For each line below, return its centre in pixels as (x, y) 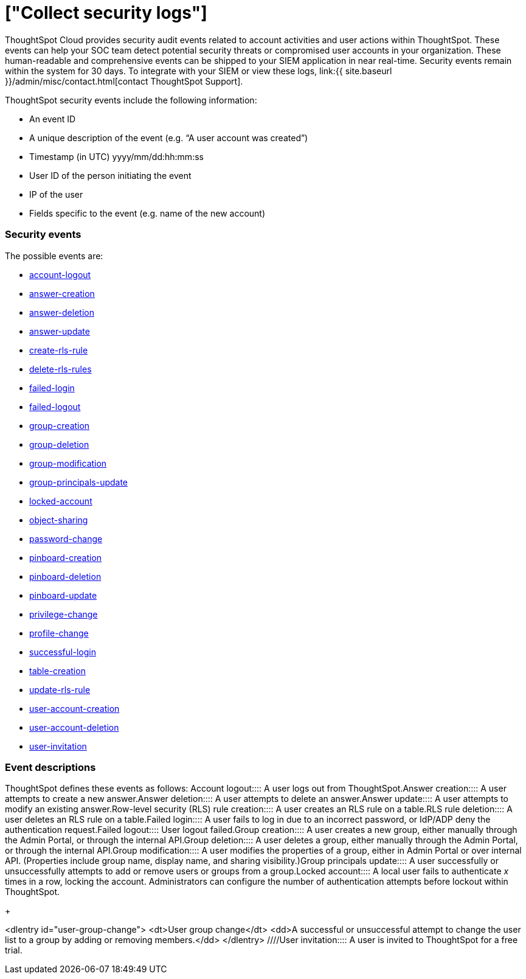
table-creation (57, 671)
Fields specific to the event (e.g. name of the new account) (147, 213)
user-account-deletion (74, 727)
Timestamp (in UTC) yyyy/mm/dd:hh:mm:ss (116, 156)
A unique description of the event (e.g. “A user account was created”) (169, 138)
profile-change (59, 633)
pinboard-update (63, 595)
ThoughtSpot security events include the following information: (131, 100)
